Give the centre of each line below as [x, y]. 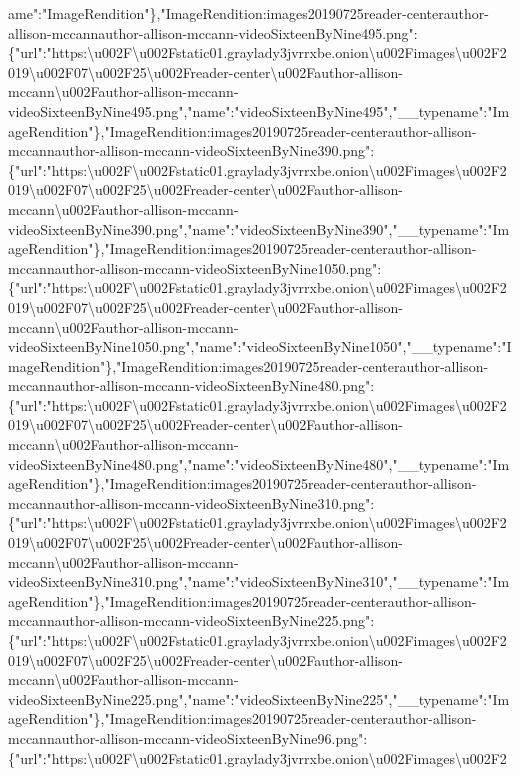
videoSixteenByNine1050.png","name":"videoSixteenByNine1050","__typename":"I [260, 346]
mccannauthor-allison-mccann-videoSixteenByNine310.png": [191, 502]
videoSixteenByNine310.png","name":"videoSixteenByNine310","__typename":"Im [259, 581]
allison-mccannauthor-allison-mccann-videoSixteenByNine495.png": [213, 32]
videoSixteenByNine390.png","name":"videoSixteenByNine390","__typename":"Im [259, 228]
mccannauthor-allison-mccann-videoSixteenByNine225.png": [191, 620]
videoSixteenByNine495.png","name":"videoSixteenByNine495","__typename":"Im [259, 110]
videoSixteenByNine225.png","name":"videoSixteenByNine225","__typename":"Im [259, 698]
